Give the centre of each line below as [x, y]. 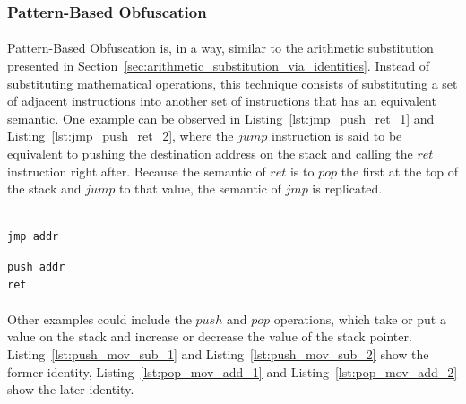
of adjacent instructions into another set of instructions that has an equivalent [222, 101]
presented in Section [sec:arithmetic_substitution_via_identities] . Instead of [219, 66]
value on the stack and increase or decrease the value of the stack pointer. [210, 336]
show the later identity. [71, 389]
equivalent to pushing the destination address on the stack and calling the [210, 153]
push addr [36, 266]
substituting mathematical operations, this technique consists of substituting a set [233, 83]
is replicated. [347, 189]
